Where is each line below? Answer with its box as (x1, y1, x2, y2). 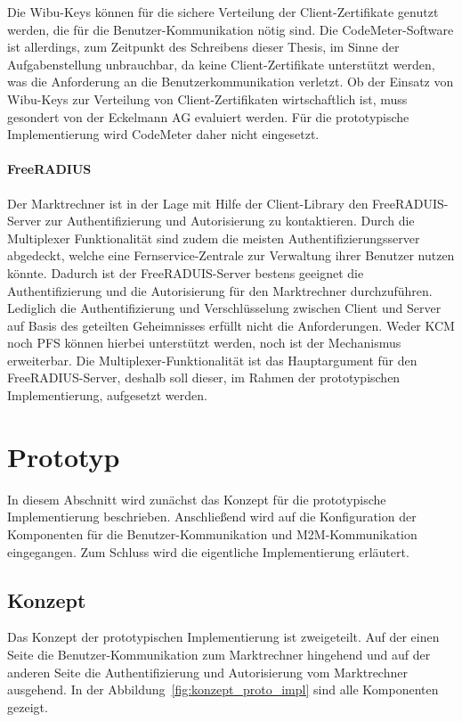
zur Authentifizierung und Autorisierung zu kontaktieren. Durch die (45, 211, 415, 230)
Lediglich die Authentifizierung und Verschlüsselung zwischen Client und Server (7, 299, 442, 317)
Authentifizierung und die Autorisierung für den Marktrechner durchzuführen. (7, 281, 433, 299)
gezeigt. (7, 697, 48, 716)
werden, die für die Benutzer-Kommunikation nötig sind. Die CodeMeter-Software (7, 20, 454, 38)
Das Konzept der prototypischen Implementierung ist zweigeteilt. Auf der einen (7, 628, 440, 646)
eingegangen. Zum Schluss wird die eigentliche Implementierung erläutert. (7, 542, 409, 561)
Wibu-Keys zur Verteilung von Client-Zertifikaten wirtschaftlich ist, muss (7, 89, 408, 108)
